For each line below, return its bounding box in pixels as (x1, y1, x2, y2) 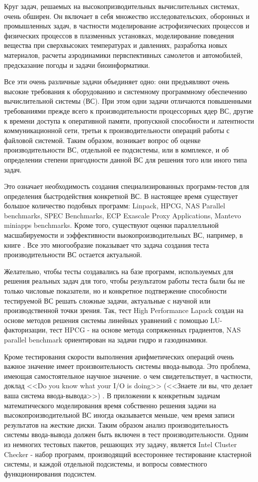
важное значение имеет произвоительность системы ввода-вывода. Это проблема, (4, 361, 251, 371)
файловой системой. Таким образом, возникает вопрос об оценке (4, 135, 201, 145)
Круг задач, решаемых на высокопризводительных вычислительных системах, (4, 1, 240, 11)
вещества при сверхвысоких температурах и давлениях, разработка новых (4, 40, 228, 50)
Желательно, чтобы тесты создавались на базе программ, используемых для (4, 266, 234, 276)
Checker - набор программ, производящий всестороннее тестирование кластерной (4, 449, 252, 459)
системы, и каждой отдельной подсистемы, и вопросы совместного (4, 459, 207, 469)
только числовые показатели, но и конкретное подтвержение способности (4, 286, 227, 296)
